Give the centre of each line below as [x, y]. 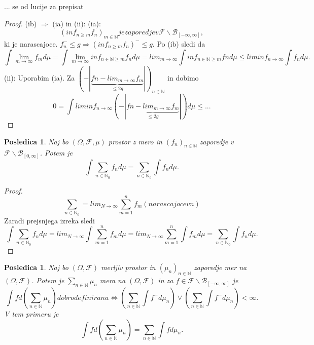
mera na [113, 280]
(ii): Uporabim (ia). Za [40, 78]
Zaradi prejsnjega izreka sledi [49, 220]
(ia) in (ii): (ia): [77, 23]
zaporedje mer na [220, 267]
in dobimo [183, 78]
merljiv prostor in [128, 267]
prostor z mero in [135, 141]
